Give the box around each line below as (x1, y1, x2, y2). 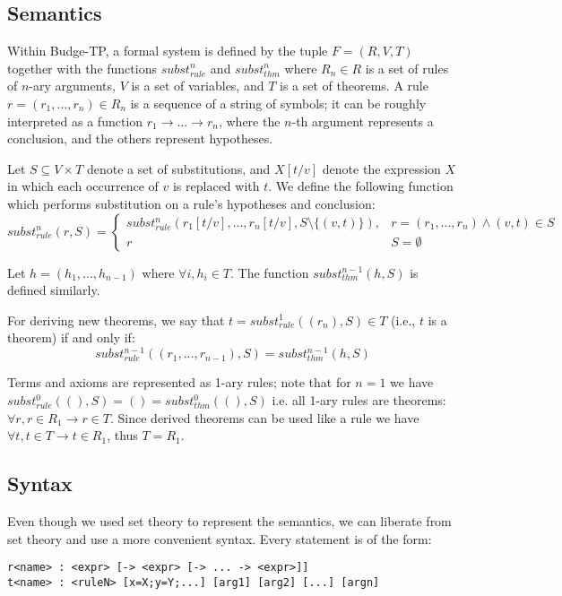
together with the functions (7, 58, 157, 77)
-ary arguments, (29, 76, 116, 95)
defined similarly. (7, 281, 100, 299)
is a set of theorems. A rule (280, 76, 428, 95)
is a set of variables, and (131, 76, 264, 95)
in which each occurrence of (7, 177, 159, 195)
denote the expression (322, 159, 441, 177)
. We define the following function (268, 177, 454, 195)
